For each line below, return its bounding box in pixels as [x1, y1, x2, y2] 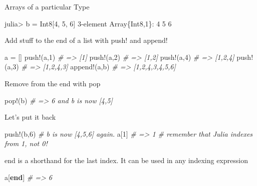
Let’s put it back [5, 112, 56, 122]
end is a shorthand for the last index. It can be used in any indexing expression [5, 155, 248, 165]
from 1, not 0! [5, 138, 48, 149]
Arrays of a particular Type [5, 1, 90, 11]
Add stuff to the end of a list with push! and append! [5, 35, 168, 45]
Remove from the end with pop [5, 78, 101, 88]
